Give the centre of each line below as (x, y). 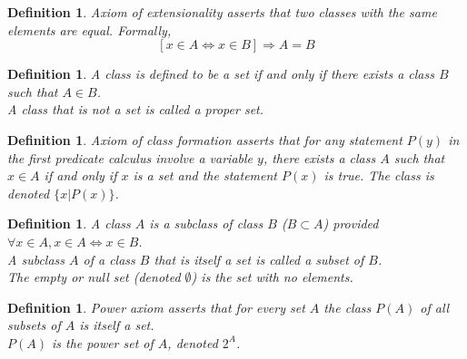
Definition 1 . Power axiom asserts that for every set (156, 307)
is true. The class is (379, 175)
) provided (351, 223)
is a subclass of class (206, 223)
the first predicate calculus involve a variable (130, 157)
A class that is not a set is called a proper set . (136, 109)
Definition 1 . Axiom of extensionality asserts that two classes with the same (222, 12)
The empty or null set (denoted (94, 277)
